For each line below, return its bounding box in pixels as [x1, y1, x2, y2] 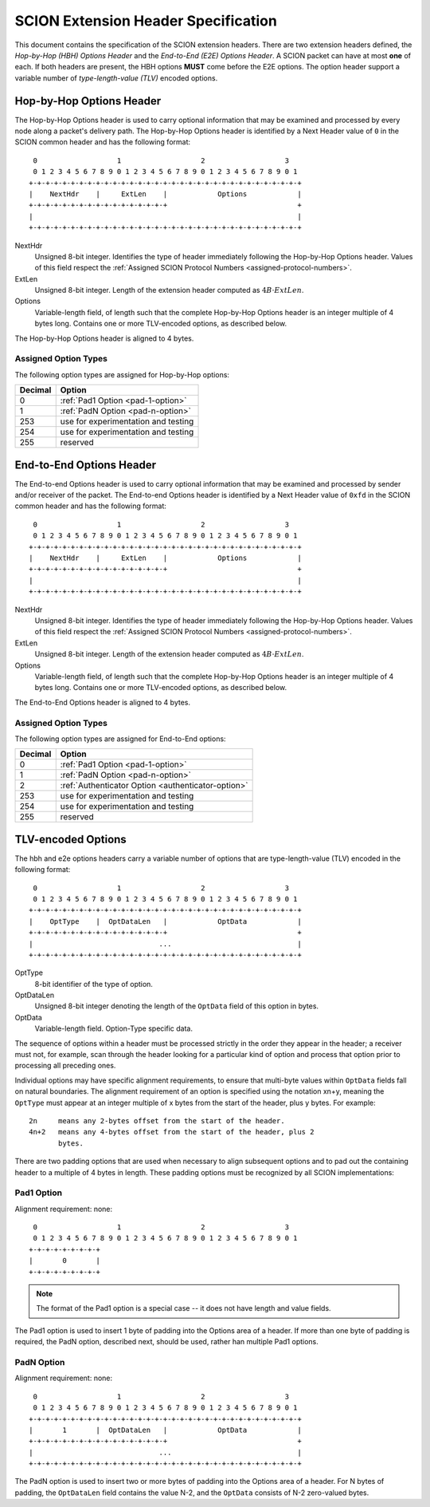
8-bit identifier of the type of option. [34, 979, 153, 988]
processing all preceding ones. [14, 1061, 116, 1071]
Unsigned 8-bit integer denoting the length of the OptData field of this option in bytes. [34, 1001, 319, 1011]
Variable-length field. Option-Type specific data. [34, 1024, 193, 1033]
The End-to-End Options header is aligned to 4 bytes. [14, 697, 191, 707]
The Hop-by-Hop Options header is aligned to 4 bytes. [14, 333, 194, 343]
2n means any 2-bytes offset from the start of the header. [29, 1116, 286, 1125]
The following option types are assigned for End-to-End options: [14, 734, 226, 744]
